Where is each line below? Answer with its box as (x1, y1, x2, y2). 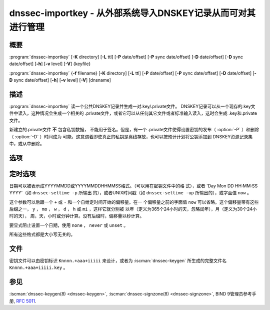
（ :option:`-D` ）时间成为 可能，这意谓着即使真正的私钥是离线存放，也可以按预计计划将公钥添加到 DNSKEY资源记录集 (9, 133, 252, 140)
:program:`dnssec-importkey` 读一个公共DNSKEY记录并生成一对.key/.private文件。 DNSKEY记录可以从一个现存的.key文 (9, 103, 255, 109)
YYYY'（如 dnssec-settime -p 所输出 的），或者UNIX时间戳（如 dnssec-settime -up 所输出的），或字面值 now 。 (9, 190, 252, 196)
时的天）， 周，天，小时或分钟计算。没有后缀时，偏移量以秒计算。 (9, 213, 144, 219)
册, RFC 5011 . (9, 298, 36, 304)
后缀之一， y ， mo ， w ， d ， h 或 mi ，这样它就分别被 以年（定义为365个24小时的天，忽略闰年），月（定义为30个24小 (9, 206, 257, 212)
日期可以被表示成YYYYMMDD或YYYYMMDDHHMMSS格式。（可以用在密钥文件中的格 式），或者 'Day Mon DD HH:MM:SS (9, 183, 258, 189)
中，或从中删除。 (9, 140, 44, 146)
